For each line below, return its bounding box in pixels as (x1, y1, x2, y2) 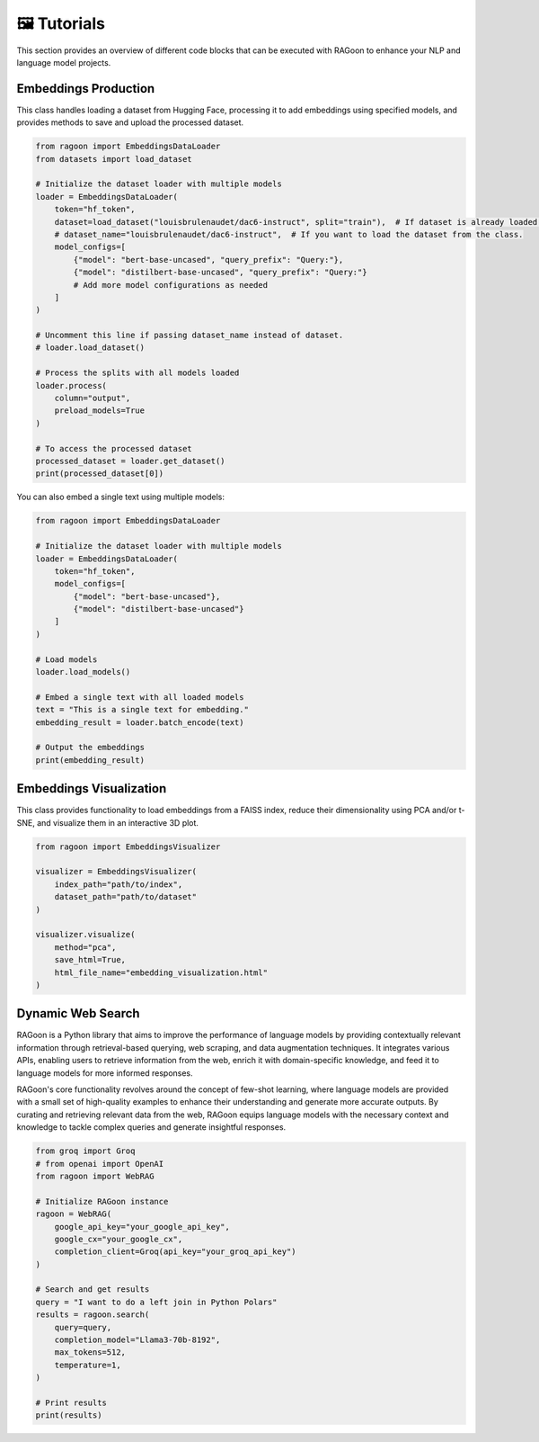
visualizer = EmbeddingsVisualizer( (35, 866, 198, 877)
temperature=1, (54, 1359, 121, 1370)
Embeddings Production (16, 81, 155, 96)
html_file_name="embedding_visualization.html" (54, 967, 269, 978)
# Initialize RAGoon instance (35, 1196, 169, 1206)
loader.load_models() (35, 667, 131, 677)
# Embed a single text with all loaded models (35, 692, 244, 702)
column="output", (54, 393, 131, 404)
